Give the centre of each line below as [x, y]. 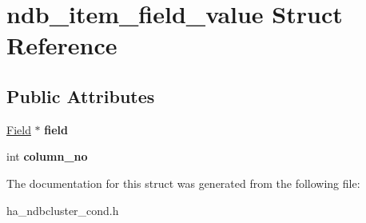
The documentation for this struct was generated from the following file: [183, 183]
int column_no [47, 156]
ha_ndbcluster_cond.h [63, 210]
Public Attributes [81, 96]
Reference [62, 45]
